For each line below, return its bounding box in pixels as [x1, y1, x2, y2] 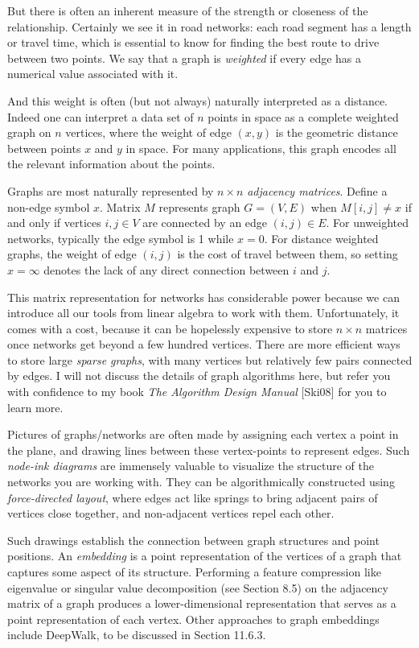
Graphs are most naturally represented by [7, 182, 214, 199]
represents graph [158, 198, 240, 215]
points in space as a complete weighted [207, 108, 399, 125]
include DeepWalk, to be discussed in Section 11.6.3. [7, 626, 266, 643]
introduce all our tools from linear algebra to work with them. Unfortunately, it [7, 304, 400, 321]
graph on [7, 124, 51, 141]
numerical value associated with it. [7, 65, 179, 82]
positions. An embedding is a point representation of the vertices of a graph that [7, 547, 402, 564]
